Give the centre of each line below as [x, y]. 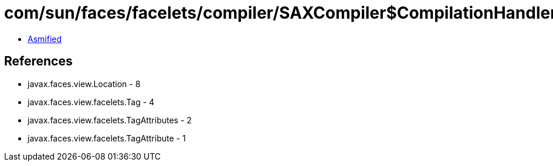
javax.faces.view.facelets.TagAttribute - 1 [107, 138]
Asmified [45, 39]
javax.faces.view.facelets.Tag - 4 [91, 102]
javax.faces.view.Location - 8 [84, 84]
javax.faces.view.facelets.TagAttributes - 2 [110, 120]
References [38, 61]
